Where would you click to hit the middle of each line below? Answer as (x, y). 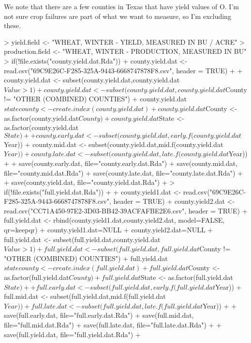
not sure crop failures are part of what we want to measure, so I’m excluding (118, 16)
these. (13, 25)
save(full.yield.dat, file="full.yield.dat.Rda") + (72, 334)
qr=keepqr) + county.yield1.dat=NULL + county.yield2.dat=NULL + (109, 230)
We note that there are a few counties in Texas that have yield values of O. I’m (121, 6)
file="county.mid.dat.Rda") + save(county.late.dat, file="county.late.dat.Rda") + (123, 172)
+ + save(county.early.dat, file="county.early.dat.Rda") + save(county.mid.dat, (121, 163)
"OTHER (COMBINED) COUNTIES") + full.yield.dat (86, 258)
